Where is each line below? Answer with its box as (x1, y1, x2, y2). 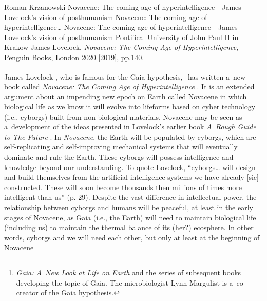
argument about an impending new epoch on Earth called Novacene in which (4, 91, 247, 102)
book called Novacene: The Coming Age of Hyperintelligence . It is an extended (4, 81, 255, 91)
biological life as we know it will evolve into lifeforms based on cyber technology (4, 101, 256, 111)
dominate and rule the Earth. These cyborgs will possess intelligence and (4, 151, 234, 162)
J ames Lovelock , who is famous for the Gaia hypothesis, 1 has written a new (4, 69, 246, 82)
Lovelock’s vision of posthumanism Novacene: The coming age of (4, 11, 207, 22)
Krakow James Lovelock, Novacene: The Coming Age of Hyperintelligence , (4, 42, 239, 52)
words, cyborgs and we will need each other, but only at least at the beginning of (4, 232, 260, 242)
